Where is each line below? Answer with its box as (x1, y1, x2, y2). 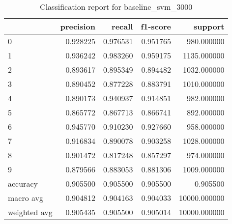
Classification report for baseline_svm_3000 (40, 1, 193, 12)
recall (112, 21, 133, 32)
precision (60, 21, 95, 32)
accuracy (8, 178, 38, 189)
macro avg (8, 192, 44, 203)
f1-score (141, 21, 172, 32)
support (194, 21, 225, 32)
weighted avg (8, 206, 53, 218)
